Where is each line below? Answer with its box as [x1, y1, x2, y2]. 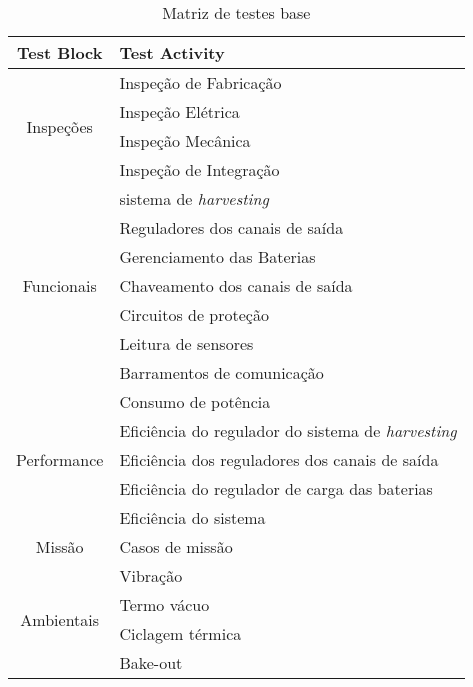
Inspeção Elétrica [119, 100, 240, 123]
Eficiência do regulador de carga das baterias [119, 477, 433, 500]
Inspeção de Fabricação [119, 71, 282, 94]
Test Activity [119, 41, 225, 64]
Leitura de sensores [119, 332, 254, 355]
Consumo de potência [119, 390, 271, 413]
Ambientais [20, 607, 100, 631]
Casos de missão [119, 535, 233, 558]
